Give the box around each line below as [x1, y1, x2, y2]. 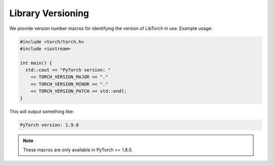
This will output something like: [9, 108, 74, 114]
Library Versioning [9, 8, 89, 19]
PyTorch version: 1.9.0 [20, 122, 79, 128]
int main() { [20, 60, 53, 66]
